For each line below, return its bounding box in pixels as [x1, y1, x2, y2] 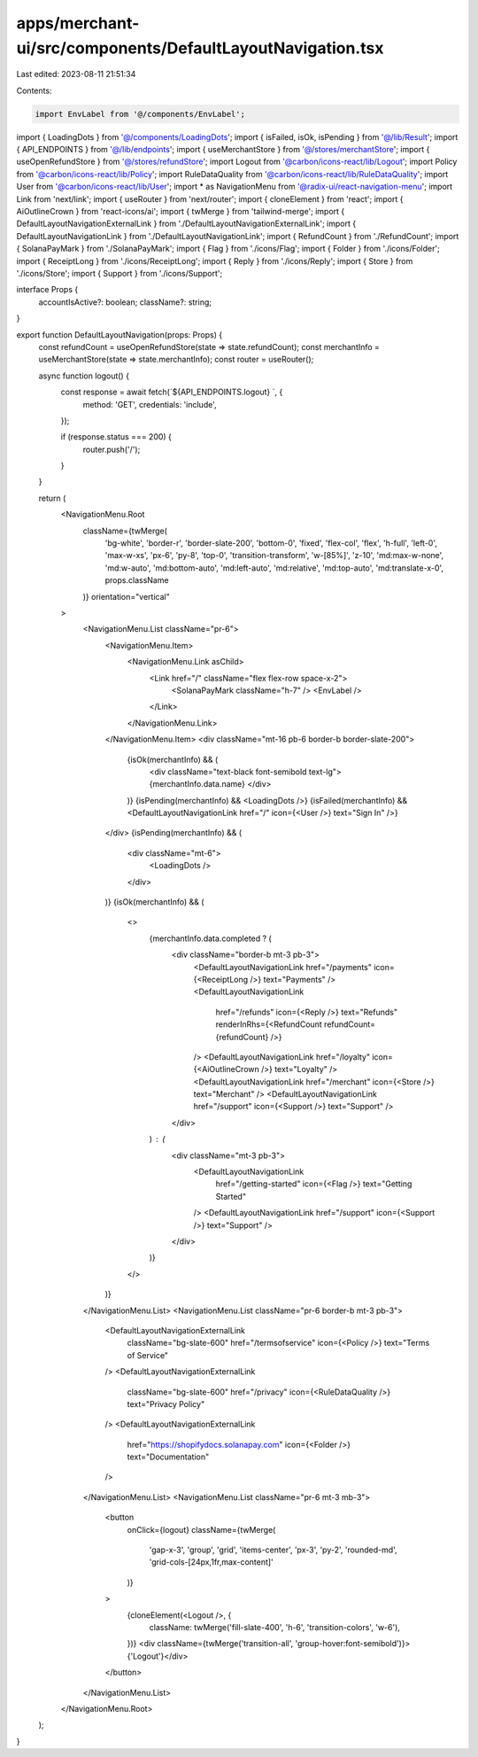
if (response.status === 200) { [60, 431, 173, 442]
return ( [38, 493, 66, 503]
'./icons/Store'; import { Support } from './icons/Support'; [16, 268, 223, 278]
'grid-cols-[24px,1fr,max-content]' [149, 1557, 274, 1567]
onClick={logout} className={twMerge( [127, 1524, 276, 1535]
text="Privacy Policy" [127, 1398, 205, 1409]
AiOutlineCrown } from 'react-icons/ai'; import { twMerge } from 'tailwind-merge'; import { [16, 206, 345, 217]
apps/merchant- [16, 13, 140, 33]
